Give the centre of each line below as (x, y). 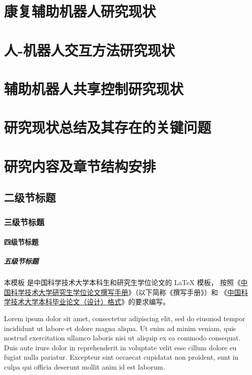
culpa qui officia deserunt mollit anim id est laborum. (85, 367)
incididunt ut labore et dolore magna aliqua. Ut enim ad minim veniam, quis (120, 328)
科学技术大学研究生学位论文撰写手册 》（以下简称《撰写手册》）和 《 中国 (126, 292)
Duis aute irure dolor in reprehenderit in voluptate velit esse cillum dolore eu (120, 347)
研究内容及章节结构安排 (80, 166)
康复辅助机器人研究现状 (80, 11)
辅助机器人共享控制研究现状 (94, 88)
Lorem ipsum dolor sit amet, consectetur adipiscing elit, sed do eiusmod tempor (125, 318)
